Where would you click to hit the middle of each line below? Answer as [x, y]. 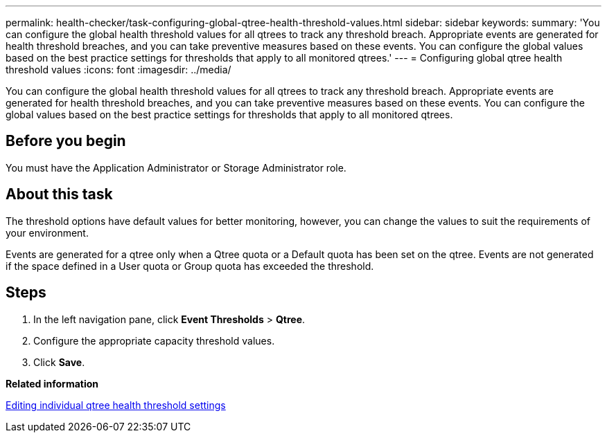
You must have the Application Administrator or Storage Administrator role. [176, 167]
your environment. [47, 232]
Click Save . [59, 362]
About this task [59, 194]
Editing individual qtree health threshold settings [116, 405]
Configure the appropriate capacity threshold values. [154, 340]
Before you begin [66, 141]
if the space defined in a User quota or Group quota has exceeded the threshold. [190, 266]
